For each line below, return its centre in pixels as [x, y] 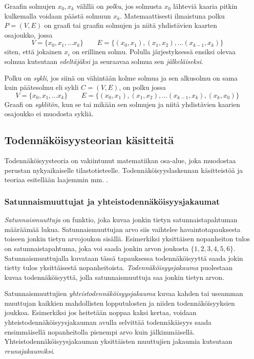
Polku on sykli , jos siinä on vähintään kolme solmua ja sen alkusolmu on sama [121, 77]
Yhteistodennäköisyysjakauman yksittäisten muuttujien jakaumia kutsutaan [118, 341]
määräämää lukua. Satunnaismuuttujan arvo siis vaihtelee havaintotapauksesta [123, 229]
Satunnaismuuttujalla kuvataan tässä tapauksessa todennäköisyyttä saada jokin [124, 258]
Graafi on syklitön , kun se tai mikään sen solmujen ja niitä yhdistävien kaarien [122, 104]
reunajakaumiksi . [30, 350]
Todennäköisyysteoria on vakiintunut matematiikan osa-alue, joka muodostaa [120, 160]
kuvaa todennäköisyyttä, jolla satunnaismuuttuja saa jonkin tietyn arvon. [114, 277]
